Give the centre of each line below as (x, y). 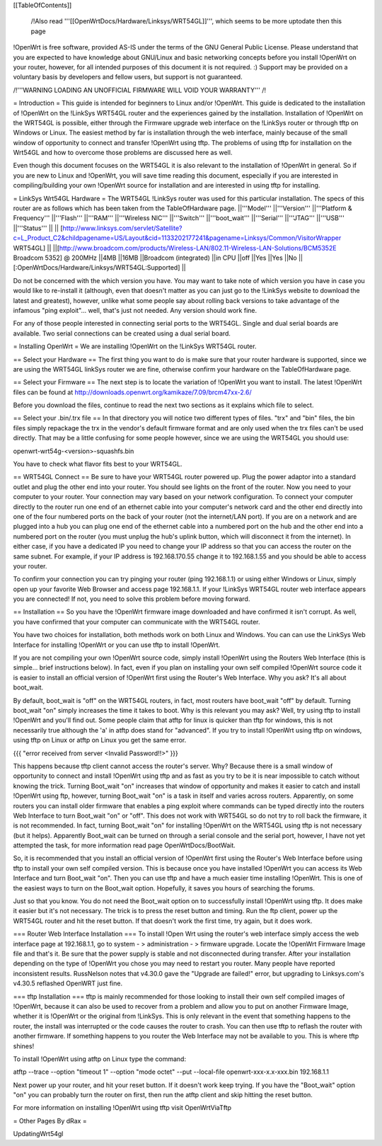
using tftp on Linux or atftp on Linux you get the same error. (100, 740)
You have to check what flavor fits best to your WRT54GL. (98, 464)
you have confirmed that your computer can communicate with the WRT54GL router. (137, 621)
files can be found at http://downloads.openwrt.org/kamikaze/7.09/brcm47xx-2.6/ (132, 392)
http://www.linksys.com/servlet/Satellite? (122, 228)
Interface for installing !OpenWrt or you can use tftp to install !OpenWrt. (117, 645)
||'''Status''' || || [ (38, 228)
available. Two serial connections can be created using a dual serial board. (122, 333)
